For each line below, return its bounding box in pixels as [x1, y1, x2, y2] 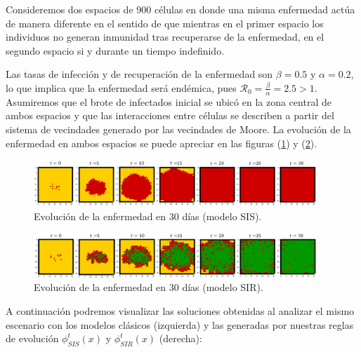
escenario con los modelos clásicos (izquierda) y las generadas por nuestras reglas [6, 317, 354, 332]
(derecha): [159, 331, 202, 346]
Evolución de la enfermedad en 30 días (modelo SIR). [34, 280, 263, 295]
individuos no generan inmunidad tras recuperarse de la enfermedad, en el [6, 29, 324, 44]
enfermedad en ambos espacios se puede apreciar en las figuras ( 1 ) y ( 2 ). [6, 135, 317, 150]
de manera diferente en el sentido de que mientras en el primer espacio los [6, 15, 324, 30]
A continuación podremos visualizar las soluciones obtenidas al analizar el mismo [6, 304, 355, 318]
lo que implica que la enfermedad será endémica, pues [6, 80, 237, 95]
